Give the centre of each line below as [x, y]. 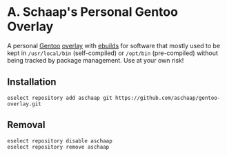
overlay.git [24, 104]
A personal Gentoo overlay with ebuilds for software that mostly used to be [114, 45]
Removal [26, 125]
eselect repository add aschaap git [60, 98]
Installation [32, 82]
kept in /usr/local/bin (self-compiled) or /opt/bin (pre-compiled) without [113, 53]
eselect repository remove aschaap [58, 147]
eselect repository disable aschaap [60, 141]
